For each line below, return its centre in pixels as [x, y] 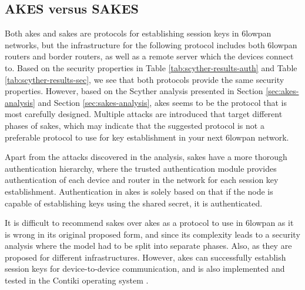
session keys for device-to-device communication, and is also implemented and [145, 269]
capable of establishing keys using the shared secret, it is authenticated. [134, 203]
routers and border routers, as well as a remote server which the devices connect [149, 56]
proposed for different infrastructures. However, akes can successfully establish [145, 257]
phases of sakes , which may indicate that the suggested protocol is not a [135, 125]
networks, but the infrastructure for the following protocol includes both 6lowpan [151, 44]
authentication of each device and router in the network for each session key [142, 180]
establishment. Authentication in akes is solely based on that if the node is [139, 191]
